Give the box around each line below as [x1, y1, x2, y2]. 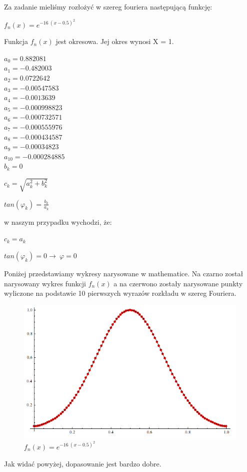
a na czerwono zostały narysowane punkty [113, 278, 243, 288]
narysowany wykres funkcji [4, 278, 86, 288]
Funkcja [4, 36, 28, 47]
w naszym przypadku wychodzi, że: [4, 216, 112, 227]
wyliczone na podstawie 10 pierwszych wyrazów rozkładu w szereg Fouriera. [4, 288, 236, 298]
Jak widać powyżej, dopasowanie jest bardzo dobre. [4, 458, 161, 468]
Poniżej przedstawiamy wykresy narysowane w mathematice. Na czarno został [4, 268, 243, 278]
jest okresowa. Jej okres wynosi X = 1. [55, 36, 174, 47]
